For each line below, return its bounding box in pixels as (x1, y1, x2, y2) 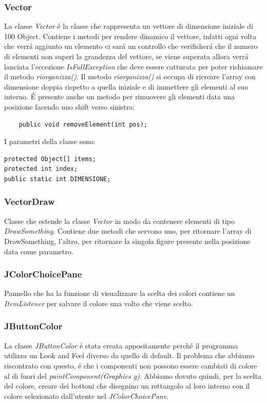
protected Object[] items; (4, 155, 96, 163)
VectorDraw (4, 195, 55, 208)
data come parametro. (4, 246, 73, 256)
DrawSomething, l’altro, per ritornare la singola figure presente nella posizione (4, 235, 251, 246)
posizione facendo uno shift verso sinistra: (4, 101, 135, 112)
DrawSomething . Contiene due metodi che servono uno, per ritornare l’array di (4, 225, 252, 236)
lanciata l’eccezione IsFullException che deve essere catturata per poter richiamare (4, 61, 263, 72)
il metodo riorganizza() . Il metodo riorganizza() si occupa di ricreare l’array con (4, 71, 256, 82)
